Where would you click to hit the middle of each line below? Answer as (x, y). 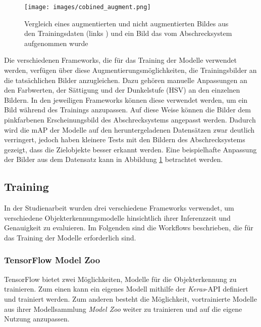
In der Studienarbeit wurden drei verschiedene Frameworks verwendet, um (119, 208)
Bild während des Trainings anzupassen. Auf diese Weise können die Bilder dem (128, 110)
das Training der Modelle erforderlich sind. (70, 237)
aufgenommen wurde (56, 43)
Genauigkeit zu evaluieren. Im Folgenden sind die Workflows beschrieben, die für (129, 228)
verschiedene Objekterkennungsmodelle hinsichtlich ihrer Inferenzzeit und (117, 217)
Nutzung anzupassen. (37, 319)
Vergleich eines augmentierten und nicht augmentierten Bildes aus (126, 23)
